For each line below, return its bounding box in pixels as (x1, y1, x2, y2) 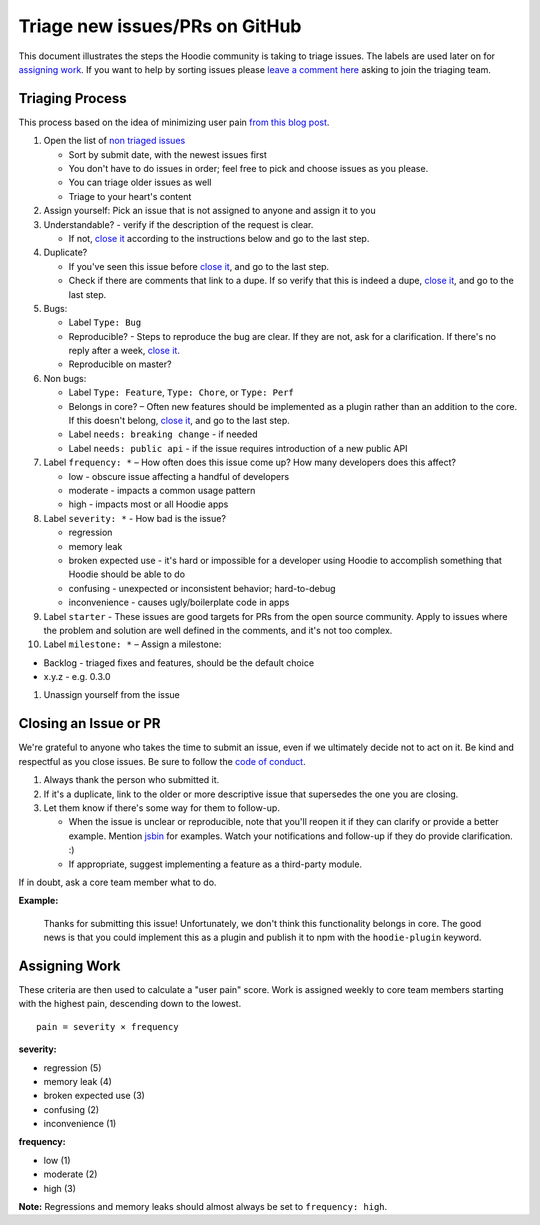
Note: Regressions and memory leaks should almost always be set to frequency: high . (18, 1201, 388, 1213)
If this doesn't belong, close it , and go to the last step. (68, 415, 290, 427)
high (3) (43, 1182, 77, 1194)
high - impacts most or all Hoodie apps (68, 498, 229, 510)
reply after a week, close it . (68, 345, 180, 357)
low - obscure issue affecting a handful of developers (68, 470, 290, 482)
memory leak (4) (43, 1075, 112, 1087)
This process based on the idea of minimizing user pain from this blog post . (18, 116, 330, 128)
